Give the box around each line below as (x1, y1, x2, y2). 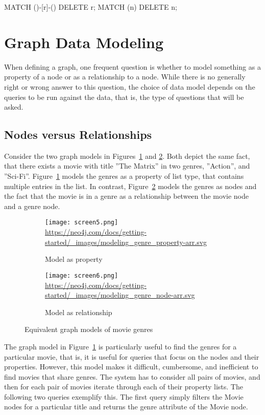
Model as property (45, 254, 103, 264)
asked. (4, 101, 23, 112)
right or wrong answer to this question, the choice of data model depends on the (4, 81, 255, 92)
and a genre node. (4, 200, 60, 211)
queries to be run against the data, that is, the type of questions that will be (4, 91, 244, 102)
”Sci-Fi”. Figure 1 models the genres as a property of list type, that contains (4, 171, 244, 181)
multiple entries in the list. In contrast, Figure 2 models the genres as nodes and (4, 180, 257, 191)
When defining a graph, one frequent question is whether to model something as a (4, 61, 261, 72)
